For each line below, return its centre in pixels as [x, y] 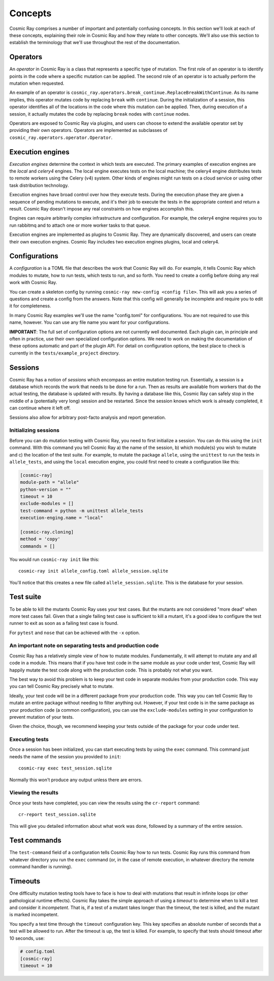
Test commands [36, 840]
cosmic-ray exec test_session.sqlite [65, 768]
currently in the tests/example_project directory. [65, 353]
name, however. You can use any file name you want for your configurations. [90, 323]
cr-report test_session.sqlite [57, 815]
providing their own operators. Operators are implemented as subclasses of [89, 130]
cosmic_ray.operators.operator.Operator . [61, 137]
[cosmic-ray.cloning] [47, 532]
